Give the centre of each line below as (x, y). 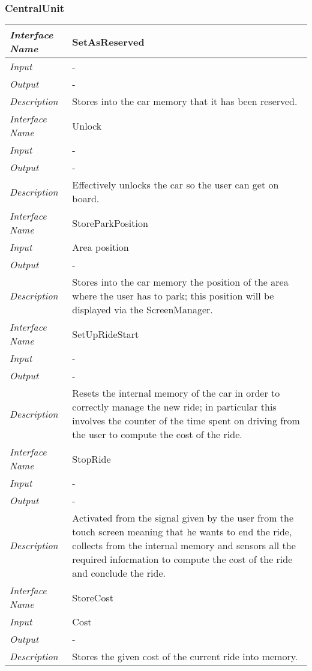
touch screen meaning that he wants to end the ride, (182, 532)
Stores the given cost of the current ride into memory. (185, 657)
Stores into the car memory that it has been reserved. (185, 101)
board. (86, 199)
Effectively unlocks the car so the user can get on (175, 185)
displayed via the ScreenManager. (142, 310)
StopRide (91, 459)
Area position (100, 247)
